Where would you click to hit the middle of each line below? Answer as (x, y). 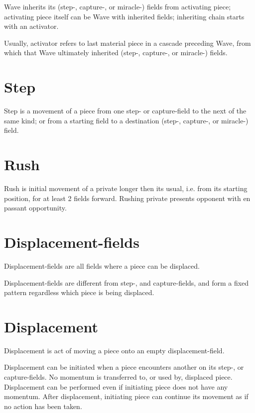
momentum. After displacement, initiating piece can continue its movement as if (126, 396)
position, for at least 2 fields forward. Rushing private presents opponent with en (127, 198)
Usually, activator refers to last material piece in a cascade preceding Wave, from (127, 43)
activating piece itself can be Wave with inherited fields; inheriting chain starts (124, 16)
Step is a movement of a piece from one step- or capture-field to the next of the (125, 111)
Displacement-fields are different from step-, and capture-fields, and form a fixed (127, 282)
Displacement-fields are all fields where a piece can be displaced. (102, 265)
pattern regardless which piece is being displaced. (79, 292)
